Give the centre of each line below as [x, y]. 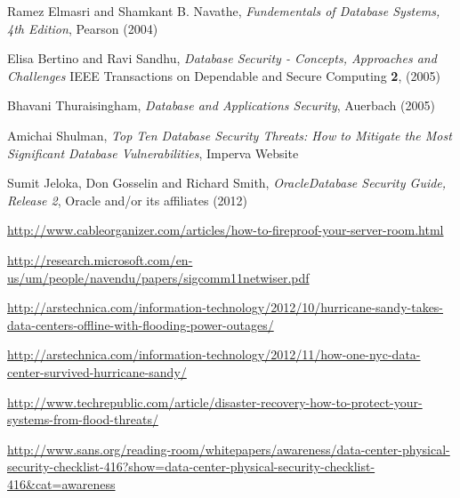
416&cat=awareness [61, 483]
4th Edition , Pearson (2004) [83, 28]
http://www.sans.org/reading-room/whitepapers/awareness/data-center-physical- [229, 449]
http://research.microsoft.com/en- [100, 259]
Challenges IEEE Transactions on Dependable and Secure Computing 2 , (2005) [224, 75]
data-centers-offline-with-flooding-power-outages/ [141, 324]
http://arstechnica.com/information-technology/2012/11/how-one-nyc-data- [214, 354]
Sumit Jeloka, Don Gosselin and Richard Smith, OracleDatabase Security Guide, [227, 183]
